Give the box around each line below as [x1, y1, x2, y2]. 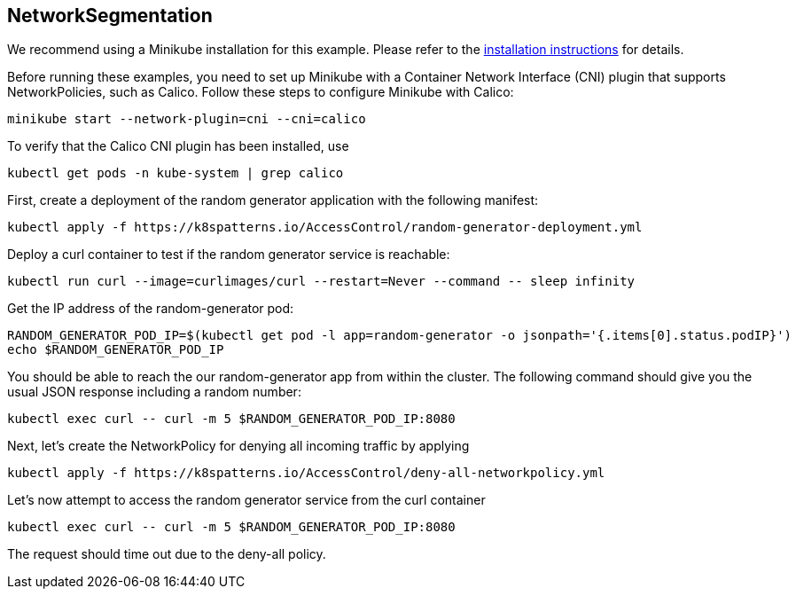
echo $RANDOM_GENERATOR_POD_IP [7, 342, 224, 357]
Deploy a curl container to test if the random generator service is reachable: [7, 247, 450, 263]
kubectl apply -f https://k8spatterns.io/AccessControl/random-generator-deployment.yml [7, 220, 643, 235]
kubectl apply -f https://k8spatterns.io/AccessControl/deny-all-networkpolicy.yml [7, 466, 605, 481]
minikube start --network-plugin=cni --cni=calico [7, 112, 366, 127]
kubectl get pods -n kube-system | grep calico [7, 166, 344, 181]
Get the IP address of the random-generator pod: [7, 301, 294, 317]
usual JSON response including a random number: [7, 384, 301, 400]
